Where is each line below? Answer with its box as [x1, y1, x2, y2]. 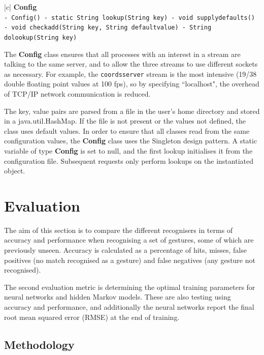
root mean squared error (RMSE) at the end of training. [4, 311, 180, 322]
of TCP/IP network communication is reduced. [4, 88, 151, 99]
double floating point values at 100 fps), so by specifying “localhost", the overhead [4, 78, 259, 89]
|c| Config [4, 2, 37, 12]
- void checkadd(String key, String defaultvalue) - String [4, 24, 212, 32]
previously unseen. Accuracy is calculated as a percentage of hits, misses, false [4, 245, 247, 255]
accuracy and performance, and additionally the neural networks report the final [4, 302, 254, 312]
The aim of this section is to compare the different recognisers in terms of [4, 224, 233, 235]
